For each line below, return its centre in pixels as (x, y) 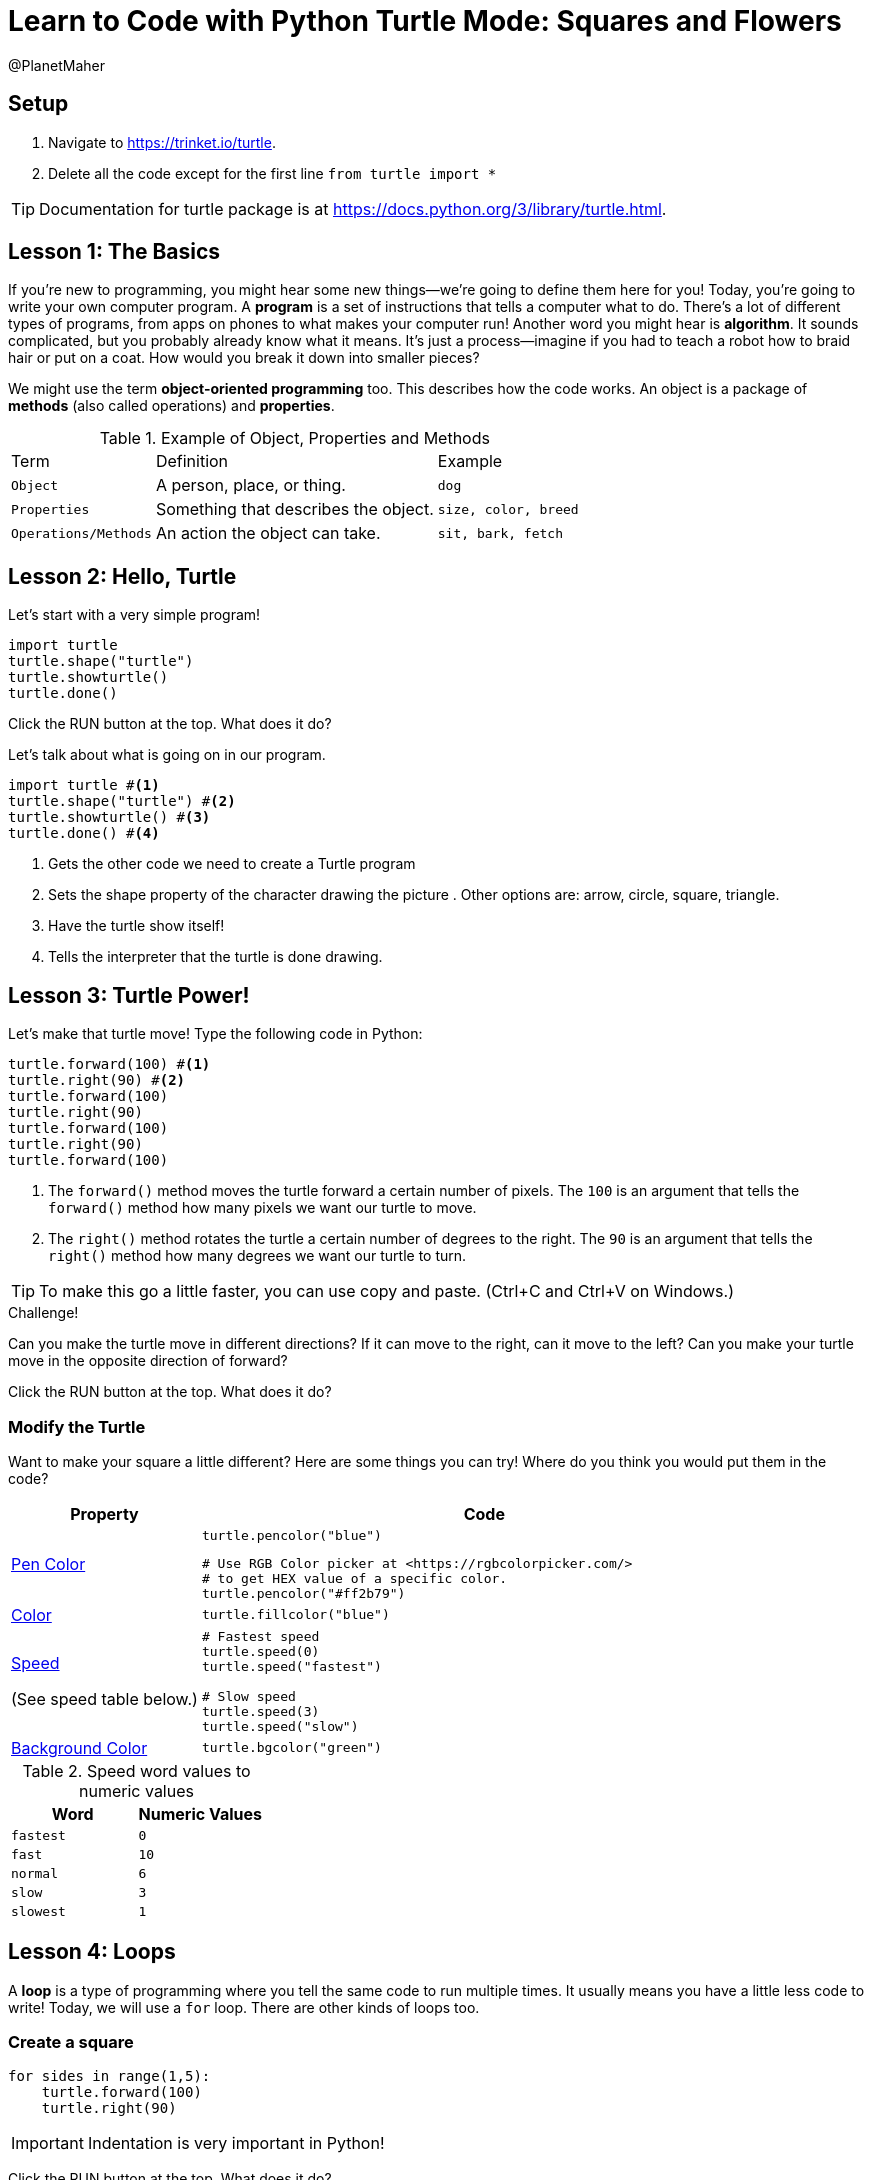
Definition (192, 461)
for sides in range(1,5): (109, 2076)
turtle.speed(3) (260, 1711)
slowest (38, 1911)
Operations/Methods (81, 533)
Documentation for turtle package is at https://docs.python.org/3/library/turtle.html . (353, 208)
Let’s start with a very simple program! (134, 615)
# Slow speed (248, 1696)
